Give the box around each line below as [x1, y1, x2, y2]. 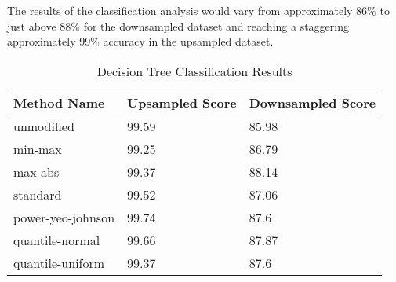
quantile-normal [13, 230, 100, 249]
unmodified [13, 116, 74, 135]
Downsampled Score [249, 93, 376, 112]
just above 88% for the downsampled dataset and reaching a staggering [7, 17, 349, 34]
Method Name [13, 93, 105, 112]
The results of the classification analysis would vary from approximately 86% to [7, 2, 390, 18]
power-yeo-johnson [13, 207, 115, 226]
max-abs [13, 162, 60, 181]
